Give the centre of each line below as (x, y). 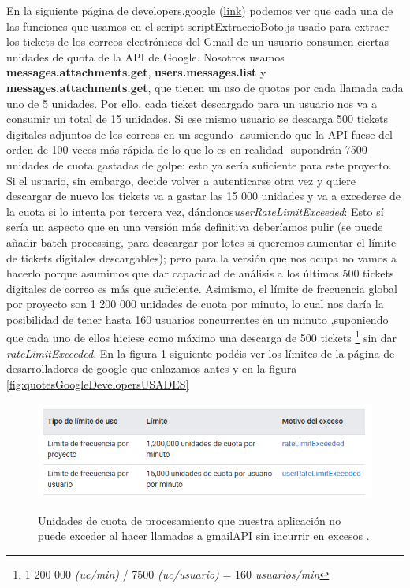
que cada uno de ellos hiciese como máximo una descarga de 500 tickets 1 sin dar (202, 337)
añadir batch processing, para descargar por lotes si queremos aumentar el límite (201, 242)
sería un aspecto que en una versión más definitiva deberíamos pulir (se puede (195, 227)
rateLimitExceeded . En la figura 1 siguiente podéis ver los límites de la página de (201, 353)
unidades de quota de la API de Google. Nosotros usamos (145, 56)
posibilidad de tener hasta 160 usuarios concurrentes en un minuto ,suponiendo (198, 319)
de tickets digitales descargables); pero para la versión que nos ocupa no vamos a (201, 257)
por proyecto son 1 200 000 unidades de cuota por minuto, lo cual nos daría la (195, 304)
